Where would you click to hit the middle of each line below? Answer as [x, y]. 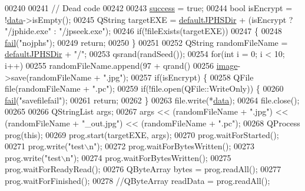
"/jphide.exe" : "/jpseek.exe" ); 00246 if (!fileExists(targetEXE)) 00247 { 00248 [143, 31]
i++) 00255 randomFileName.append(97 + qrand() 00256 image [121, 65]
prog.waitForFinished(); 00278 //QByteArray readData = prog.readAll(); [137, 180]
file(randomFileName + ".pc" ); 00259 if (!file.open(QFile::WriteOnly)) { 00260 [144, 88]
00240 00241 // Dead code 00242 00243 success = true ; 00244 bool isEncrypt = [149, 8]
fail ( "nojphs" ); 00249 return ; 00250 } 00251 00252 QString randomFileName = [146, 42]
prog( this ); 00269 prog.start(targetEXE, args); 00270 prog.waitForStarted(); [142, 134]
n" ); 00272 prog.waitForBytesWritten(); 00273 [172, 146]
